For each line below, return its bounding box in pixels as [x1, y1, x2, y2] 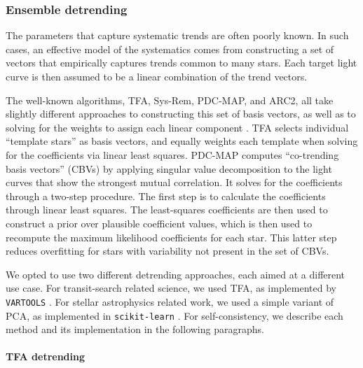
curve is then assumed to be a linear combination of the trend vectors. [6, 69, 308, 83]
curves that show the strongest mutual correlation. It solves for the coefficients [6, 175, 343, 190]
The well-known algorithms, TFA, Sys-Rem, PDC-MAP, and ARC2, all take [6, 92, 334, 107]
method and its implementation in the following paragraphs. [6, 322, 264, 337]
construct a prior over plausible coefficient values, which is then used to [6, 215, 313, 230]
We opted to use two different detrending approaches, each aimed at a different [6, 267, 345, 281]
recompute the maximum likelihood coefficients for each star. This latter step [6, 229, 337, 244]
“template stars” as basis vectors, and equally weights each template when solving [6, 134, 358, 148]
